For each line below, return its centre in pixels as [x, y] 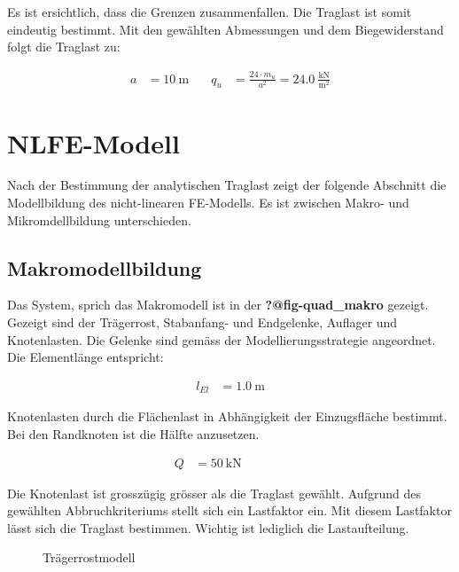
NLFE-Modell [93, 142]
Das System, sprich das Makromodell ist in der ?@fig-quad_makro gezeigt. [218, 305]
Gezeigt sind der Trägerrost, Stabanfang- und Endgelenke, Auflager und [202, 322]
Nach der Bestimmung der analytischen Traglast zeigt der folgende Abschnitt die [227, 185]
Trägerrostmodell [89, 557]
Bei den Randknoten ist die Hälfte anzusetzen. [133, 433]
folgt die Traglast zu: [64, 47]
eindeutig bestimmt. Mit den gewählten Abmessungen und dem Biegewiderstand [226, 29]
